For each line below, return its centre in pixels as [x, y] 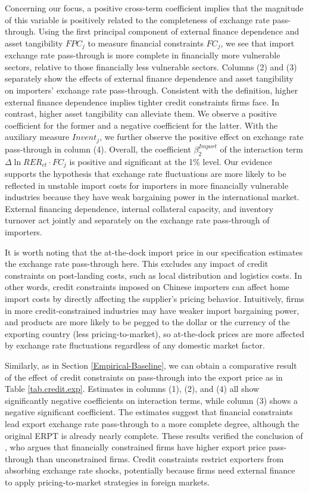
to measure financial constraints [146, 43]
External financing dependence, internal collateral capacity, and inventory [139, 208]
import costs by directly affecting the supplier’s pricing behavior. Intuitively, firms [155, 299]
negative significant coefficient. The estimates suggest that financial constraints [149, 412]
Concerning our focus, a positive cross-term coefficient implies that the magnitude [154, 8]
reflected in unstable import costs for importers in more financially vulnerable [147, 185]
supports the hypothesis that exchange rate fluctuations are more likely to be [146, 174]
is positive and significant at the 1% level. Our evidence [171, 161]
